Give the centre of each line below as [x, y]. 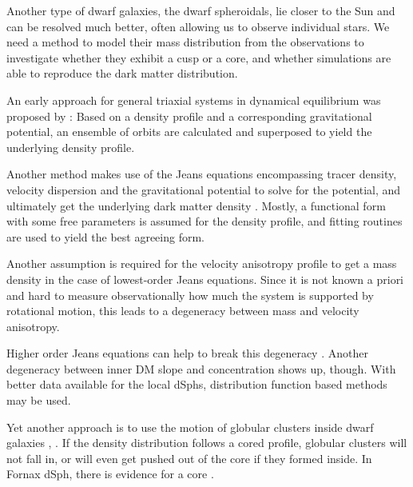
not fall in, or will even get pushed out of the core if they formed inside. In [189, 458]
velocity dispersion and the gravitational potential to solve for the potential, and [204, 189]
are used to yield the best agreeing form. [105, 236]
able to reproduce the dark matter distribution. [122, 73]
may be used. [39, 400]
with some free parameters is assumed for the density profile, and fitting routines [205, 221]
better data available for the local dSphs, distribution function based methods [197, 384]
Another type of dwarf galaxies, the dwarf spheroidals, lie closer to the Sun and [201, 10]
